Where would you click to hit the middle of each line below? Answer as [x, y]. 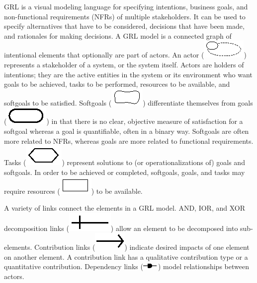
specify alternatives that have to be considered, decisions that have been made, [124, 26]
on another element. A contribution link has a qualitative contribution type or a [126, 256]
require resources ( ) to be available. [73, 191]
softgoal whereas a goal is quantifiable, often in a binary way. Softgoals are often [127, 131]
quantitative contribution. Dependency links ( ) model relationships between [127, 266]
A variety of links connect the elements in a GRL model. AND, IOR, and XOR [125, 207]
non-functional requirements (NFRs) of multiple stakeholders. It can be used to [125, 16]
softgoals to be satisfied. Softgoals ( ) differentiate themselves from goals [128, 102]
